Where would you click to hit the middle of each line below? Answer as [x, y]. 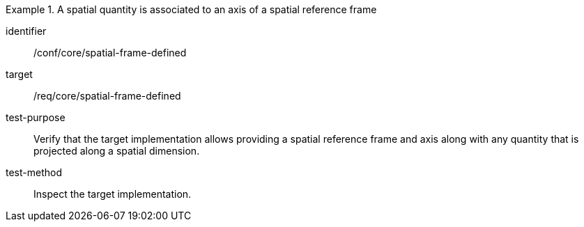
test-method [34, 172]
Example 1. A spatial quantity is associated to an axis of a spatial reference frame [191, 9]
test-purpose [36, 117]
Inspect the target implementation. [113, 194]
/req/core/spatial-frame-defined [107, 96]
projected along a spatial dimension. [117, 151]
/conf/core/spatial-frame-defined [110, 53]
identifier [26, 31]
